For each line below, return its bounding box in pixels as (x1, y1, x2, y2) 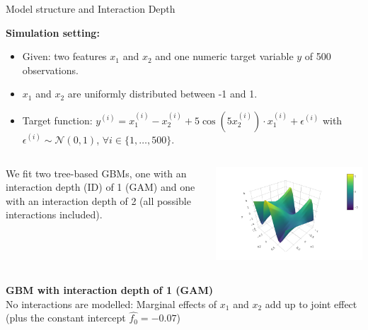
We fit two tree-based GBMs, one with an (6, 165, 187, 180)
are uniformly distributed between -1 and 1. (67, 86, 258, 101)
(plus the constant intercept (6, 310, 126, 325)
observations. (22, 62, 79, 77)
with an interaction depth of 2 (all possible (6, 193, 191, 208)
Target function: (22, 112, 93, 127)
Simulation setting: (6, 25, 100, 40)
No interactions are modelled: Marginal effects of (6, 296, 217, 311)
